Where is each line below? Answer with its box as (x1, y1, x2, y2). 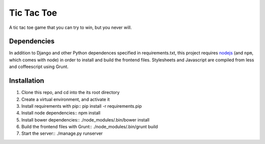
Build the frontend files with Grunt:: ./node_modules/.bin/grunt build (21, 124, 158, 130)
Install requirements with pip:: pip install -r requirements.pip (21, 103, 142, 109)
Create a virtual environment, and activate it (21, 96, 110, 102)
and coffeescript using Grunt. (9, 64, 69, 70)
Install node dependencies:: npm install (21, 110, 101, 116)
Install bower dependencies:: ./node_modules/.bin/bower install (21, 117, 150, 122)
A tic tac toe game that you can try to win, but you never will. (9, 24, 132, 30)
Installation (9, 76, 44, 85)
